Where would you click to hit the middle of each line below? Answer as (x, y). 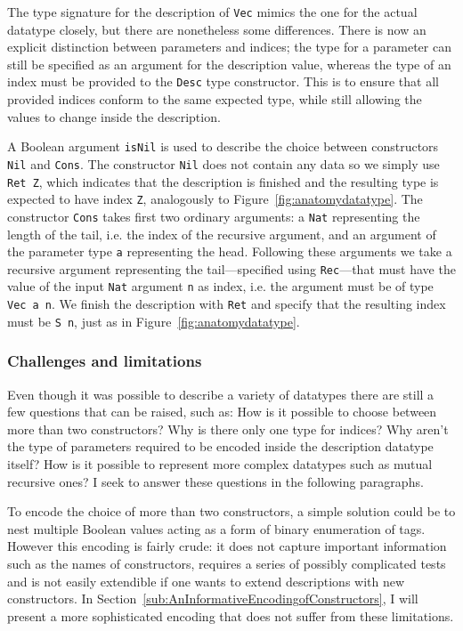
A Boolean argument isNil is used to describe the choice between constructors (223, 146)
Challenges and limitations (105, 361)
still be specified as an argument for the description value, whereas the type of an (229, 64)
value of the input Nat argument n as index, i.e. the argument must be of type (220, 286)
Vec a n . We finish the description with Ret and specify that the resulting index (227, 304)
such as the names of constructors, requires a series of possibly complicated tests (227, 563)
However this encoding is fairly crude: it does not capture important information (227, 546)
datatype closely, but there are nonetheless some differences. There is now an (217, 29)
